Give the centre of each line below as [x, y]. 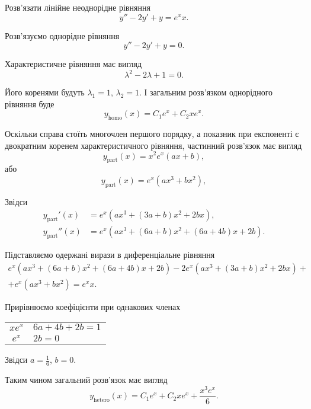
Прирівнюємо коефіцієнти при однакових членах [93, 306]
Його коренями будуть [45, 92]
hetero [102, 400]
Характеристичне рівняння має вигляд [73, 64]
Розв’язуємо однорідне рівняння [62, 35]
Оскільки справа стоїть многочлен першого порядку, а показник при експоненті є [152, 134]
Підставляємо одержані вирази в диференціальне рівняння [110, 254]
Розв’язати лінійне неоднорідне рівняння [78, 7]
